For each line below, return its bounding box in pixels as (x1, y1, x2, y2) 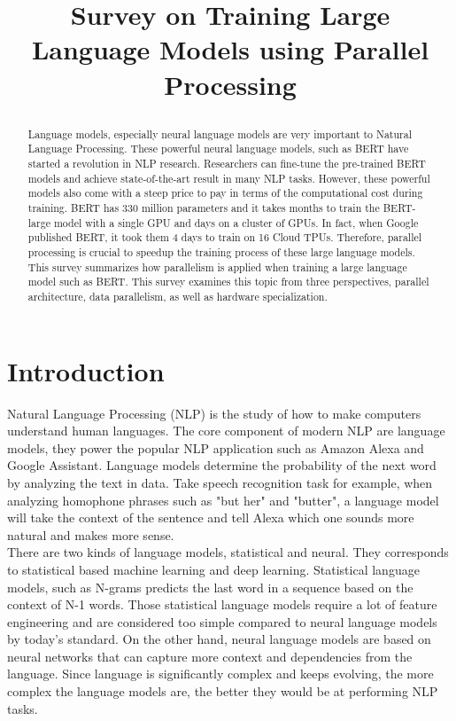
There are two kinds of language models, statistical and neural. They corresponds (7, 543, 449, 561)
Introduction (7, 352, 165, 388)
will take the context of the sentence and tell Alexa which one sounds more (7, 508, 414, 527)
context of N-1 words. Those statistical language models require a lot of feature (7, 595, 437, 614)
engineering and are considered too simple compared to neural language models (7, 612, 437, 631)
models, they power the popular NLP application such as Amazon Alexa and (7, 438, 424, 457)
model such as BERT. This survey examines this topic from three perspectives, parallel (27, 274, 429, 289)
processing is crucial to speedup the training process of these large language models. (27, 245, 415, 259)
